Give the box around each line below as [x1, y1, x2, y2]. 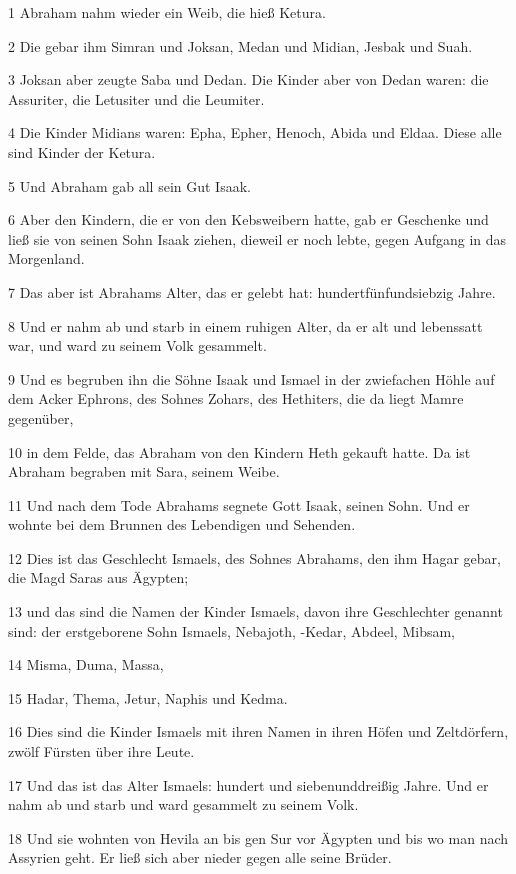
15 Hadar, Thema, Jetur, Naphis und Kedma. [8, 687, 288, 708]
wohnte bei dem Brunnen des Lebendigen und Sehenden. [8, 514, 356, 535]
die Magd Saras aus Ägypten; [8, 567, 189, 588]
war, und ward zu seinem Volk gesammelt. [8, 335, 267, 356]
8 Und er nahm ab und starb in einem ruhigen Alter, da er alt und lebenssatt [8, 315, 483, 336]
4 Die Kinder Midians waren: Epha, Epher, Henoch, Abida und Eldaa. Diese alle [8, 122, 502, 143]
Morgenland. [8, 248, 85, 269]
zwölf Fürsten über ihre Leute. [8, 741, 195, 762]
